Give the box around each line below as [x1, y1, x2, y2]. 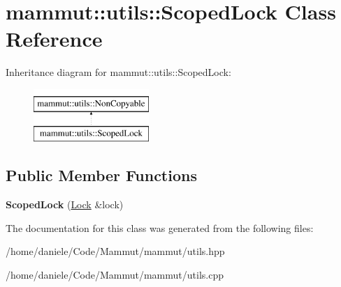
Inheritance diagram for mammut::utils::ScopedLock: [6, 65, 231, 79]
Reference [6, 24, 103, 53]
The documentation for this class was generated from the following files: [6, 220, 314, 235]
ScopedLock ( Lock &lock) [6, 197, 124, 212]
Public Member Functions [6, 164, 197, 186]
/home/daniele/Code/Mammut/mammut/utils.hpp [6, 244, 225, 258]
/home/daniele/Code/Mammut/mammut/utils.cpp [6, 267, 224, 282]
